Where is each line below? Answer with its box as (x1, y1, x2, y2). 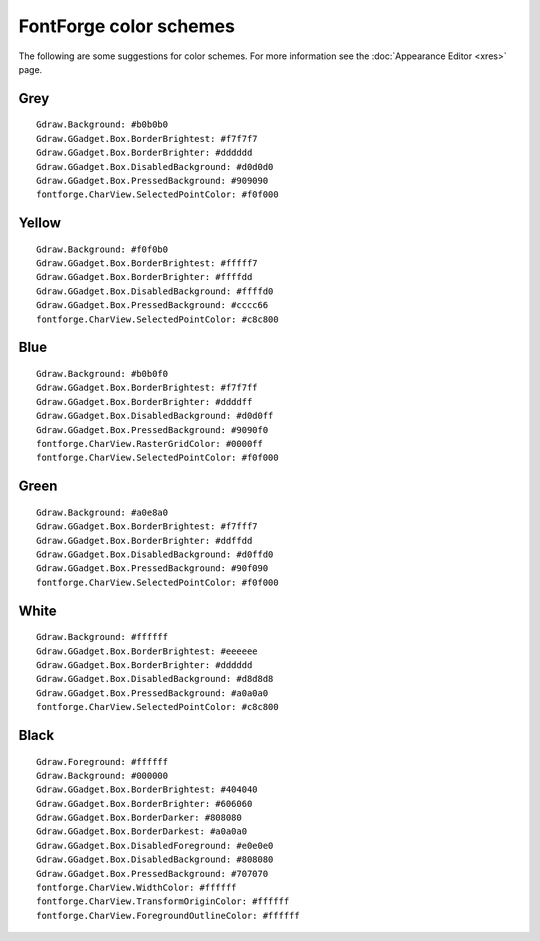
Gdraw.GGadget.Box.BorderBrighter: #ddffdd (36, 535, 253, 546)
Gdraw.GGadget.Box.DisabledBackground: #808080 (36, 854, 274, 865)
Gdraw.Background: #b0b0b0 (36, 119, 169, 130)
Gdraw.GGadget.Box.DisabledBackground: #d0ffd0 (36, 548, 274, 560)
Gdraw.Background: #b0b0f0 (36, 368, 169, 380)
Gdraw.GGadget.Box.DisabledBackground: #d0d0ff (36, 410, 274, 422)
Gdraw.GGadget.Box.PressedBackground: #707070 (36, 868, 269, 879)
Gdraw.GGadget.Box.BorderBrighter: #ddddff (36, 396, 253, 407)
